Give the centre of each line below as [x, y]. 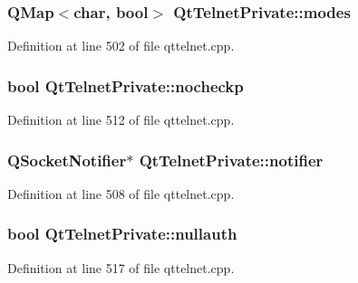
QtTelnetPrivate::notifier [231, 160]
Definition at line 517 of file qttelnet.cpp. [121, 267]
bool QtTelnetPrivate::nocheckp [126, 85]
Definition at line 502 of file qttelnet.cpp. [121, 46]
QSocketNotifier [67, 160]
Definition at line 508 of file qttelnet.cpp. [121, 193]
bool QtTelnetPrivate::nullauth [122, 234]
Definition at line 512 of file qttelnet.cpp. [121, 120]
